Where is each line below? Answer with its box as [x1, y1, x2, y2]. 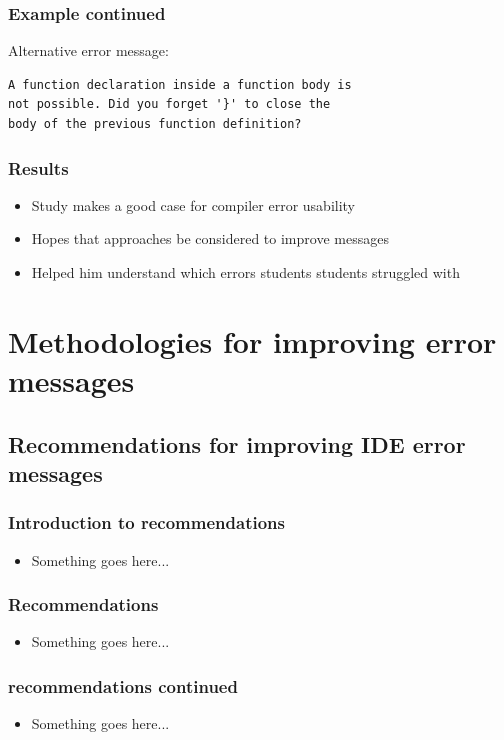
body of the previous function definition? [8, 117, 302, 131]
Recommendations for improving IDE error [8, 428, 466, 459]
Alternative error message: [8, 40, 169, 61]
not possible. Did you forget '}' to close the [8, 97, 331, 112]
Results [8, 155, 69, 180]
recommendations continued [8, 673, 238, 698]
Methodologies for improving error [8, 320, 497, 361]
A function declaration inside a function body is [8, 77, 352, 92]
